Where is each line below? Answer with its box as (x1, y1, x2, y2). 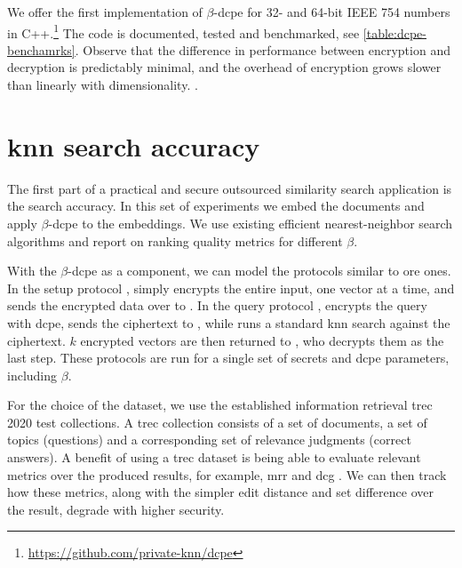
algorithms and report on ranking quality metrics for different (7, 231, 343, 250)
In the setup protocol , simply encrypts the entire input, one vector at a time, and (7, 278, 455, 297)
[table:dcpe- (362, 23, 426, 42)
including (7, 365, 58, 384)
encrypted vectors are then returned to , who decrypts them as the (80, 331, 444, 349)
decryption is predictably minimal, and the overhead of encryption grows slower (7, 58, 442, 76)
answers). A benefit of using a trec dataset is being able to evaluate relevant (7, 448, 421, 467)
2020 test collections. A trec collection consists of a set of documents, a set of (7, 412, 427, 431)
